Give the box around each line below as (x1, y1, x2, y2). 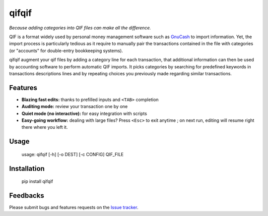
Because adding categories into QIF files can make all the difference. (9, 25, 151, 31)
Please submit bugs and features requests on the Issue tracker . (9, 205, 138, 211)
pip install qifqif (21, 178, 53, 184)
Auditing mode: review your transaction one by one (21, 104, 128, 109)
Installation (9, 164, 45, 173)
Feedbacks (9, 191, 44, 200)
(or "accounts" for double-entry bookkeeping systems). (9, 48, 124, 54)
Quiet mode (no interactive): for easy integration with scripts (21, 110, 147, 116)
